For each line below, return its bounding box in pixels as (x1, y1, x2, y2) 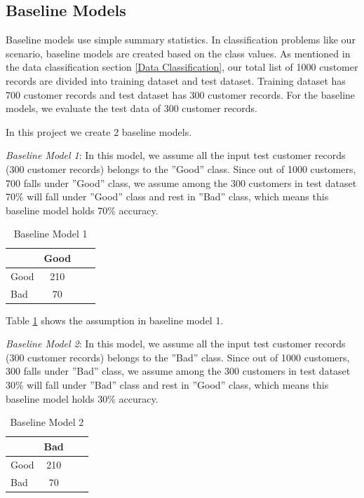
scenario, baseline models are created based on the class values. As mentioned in (6, 46, 351, 60)
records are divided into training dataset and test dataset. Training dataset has (6, 73, 346, 88)
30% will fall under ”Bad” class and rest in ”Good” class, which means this (6, 378, 329, 392)
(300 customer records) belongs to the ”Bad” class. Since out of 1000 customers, (6, 350, 350, 364)
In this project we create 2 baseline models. (6, 124, 192, 139)
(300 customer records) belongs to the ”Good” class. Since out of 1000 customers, (6, 161, 356, 176)
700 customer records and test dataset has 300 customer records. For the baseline (6, 87, 356, 102)
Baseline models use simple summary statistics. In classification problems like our (6, 32, 356, 47)
